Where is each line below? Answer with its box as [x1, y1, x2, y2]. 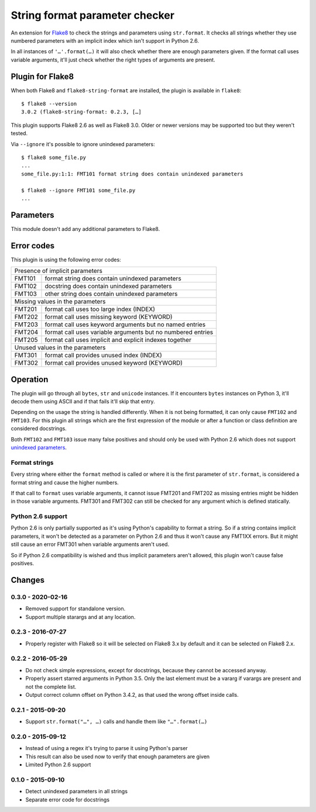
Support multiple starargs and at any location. [25, 613, 136, 620]
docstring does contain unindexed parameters [44, 282, 172, 291]
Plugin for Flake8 [11, 71, 74, 81]
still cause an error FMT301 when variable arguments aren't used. [11, 541, 170, 548]
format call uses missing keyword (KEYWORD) [44, 313, 173, 321]
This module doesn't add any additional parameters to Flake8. [11, 225, 160, 232]
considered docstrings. [11, 425, 67, 432]
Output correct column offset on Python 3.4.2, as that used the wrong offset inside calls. [25, 692, 239, 698]
